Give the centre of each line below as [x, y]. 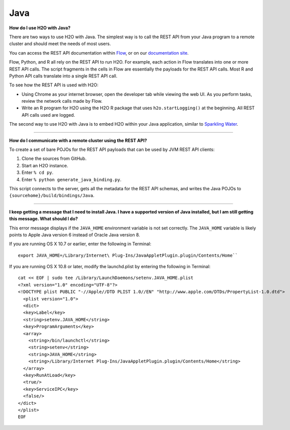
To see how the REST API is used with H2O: [54, 85]
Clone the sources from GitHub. [54, 158]
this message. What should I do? [43, 219]
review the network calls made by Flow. [62, 101]
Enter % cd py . [37, 173]
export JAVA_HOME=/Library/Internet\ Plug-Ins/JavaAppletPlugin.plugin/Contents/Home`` [128, 255]
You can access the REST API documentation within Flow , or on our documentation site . [99, 53]
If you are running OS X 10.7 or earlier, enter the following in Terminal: [80, 244]
